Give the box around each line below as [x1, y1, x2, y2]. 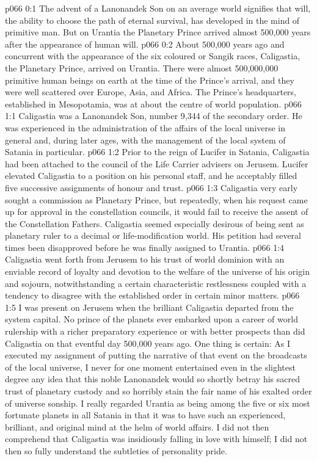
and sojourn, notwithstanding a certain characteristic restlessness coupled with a [5, 277, 307, 289]
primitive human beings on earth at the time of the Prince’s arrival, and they [5, 73, 294, 86]
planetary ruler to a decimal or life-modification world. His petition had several [5, 229, 301, 242]
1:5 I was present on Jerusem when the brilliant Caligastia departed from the [5, 300, 294, 313]
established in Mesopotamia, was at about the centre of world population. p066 [5, 97, 302, 110]
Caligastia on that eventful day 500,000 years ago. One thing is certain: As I [5, 336, 291, 349]
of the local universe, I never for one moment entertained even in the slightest [5, 360, 296, 373]
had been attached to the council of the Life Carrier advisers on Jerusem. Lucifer [5, 157, 308, 170]
